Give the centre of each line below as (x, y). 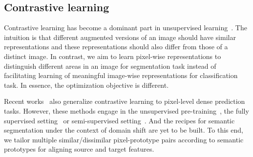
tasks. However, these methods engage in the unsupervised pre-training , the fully (126, 110)
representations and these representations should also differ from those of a (116, 47)
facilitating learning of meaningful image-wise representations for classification (121, 75)
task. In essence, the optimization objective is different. (86, 85)
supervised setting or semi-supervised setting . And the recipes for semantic (119, 120)
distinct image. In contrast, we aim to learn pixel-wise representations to (113, 56)
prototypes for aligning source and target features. (79, 149)
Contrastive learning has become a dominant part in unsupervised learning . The (126, 28)
